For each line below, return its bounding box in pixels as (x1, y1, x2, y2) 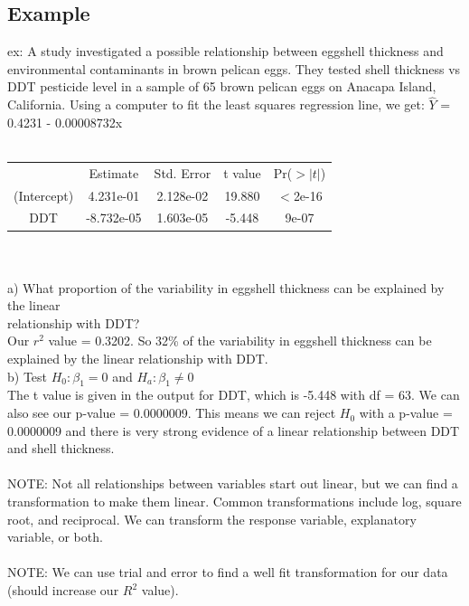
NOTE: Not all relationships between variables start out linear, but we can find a (7, 474, 458, 493)
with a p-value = (359, 403, 453, 422)
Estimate (89, 163, 139, 182)
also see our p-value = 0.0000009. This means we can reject (7, 403, 336, 422)
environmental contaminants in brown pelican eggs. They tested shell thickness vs (7, 59, 461, 78)
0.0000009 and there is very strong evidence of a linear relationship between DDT (7, 421, 460, 440)
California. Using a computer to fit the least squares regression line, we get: (7, 95, 425, 114)
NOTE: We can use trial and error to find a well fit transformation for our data (7, 563, 448, 582)
